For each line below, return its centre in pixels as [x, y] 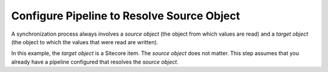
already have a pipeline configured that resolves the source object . [95, 62]
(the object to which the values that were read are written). [85, 42]
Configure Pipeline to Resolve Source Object [125, 16]
